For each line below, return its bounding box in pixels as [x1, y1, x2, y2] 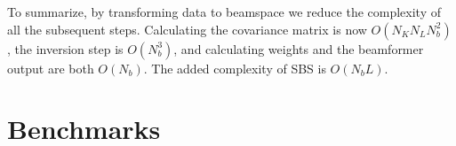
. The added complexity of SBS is [143, 58, 326, 77]
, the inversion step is [7, 39, 124, 58]
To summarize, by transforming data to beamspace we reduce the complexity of [7, 3, 442, 20]
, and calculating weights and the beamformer [173, 39, 424, 58]
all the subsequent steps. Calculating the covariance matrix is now [7, 19, 367, 38]
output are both [7, 58, 94, 77]
